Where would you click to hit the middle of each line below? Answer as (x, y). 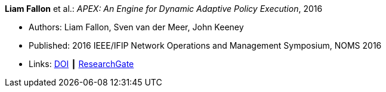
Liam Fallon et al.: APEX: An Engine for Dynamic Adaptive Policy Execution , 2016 (164, 9)
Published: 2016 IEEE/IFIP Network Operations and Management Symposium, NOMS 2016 (205, 45)
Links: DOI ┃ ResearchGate (81, 64)
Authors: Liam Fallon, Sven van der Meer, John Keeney (136, 27)
